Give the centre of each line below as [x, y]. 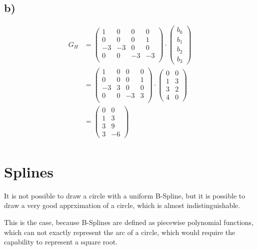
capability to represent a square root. [61, 242]
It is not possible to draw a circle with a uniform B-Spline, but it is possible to [125, 195]
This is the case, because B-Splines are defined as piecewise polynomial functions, [129, 222]
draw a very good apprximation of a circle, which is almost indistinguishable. [122, 205]
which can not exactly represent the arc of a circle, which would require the [120, 232]
